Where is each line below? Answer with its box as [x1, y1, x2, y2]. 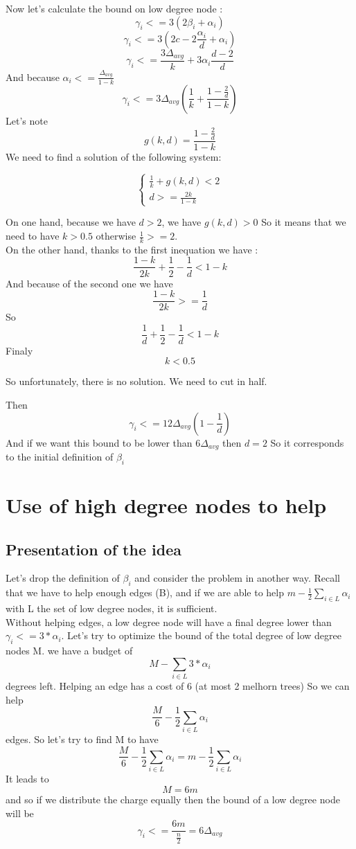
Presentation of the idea [6, 538, 181, 560]
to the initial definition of [6, 449, 114, 464]
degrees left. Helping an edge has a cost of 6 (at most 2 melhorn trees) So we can [6, 678, 350, 692]
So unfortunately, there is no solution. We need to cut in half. [6, 374, 267, 388]
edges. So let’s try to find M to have [6, 731, 159, 746]
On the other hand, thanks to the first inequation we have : [6, 242, 258, 256]
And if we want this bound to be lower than [6, 435, 193, 449]
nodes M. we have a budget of [6, 643, 133, 658]
